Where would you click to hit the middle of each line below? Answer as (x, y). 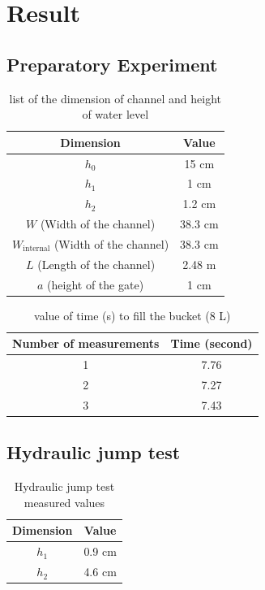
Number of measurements (86, 343)
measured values (64, 502)
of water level (115, 114)
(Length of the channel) (96, 264)
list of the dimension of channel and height (115, 98)
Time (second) (212, 343)
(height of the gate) (96, 284)
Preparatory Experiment (112, 64)
